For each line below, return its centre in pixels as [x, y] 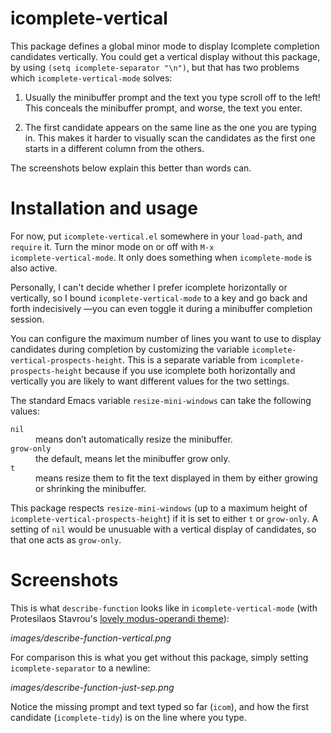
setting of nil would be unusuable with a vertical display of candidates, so [163, 529]
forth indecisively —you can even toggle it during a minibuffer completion [161, 308]
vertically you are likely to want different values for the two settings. [150, 381]
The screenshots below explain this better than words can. [131, 168]
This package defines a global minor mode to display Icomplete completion [165, 46]
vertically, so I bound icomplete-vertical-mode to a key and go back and [159, 298]
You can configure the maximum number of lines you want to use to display [166, 338]
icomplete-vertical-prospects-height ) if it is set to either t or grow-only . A [164, 518]
